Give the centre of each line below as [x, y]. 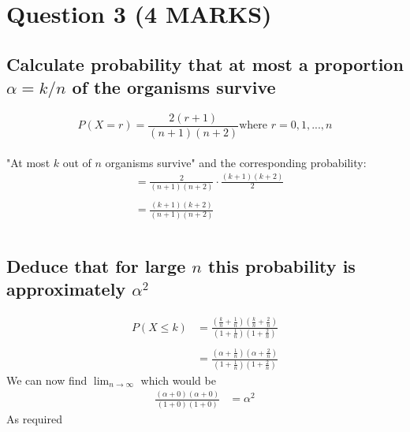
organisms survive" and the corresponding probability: [236, 162]
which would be [178, 380]
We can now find [47, 380]
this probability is [281, 266]
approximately [66, 289]
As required [34, 418]
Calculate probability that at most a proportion [205, 63]
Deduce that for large [96, 266]
